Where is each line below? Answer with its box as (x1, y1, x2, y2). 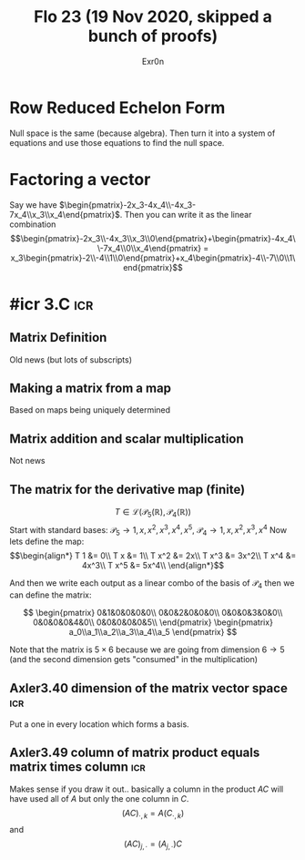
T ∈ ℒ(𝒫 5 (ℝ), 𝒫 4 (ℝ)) (115, 507, 191, 519)
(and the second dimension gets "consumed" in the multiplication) (9, 654, 258, 665)
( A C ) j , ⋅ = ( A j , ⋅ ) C (123, 838, 183, 851)
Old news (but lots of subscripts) (9, 353, 133, 365)
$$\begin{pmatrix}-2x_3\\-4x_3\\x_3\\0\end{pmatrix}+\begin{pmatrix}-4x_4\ (10, 232, 296, 243)
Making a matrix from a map (9, 381, 171, 396)
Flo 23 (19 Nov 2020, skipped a (33, 6, 273, 27)
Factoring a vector (9, 169, 151, 189)
